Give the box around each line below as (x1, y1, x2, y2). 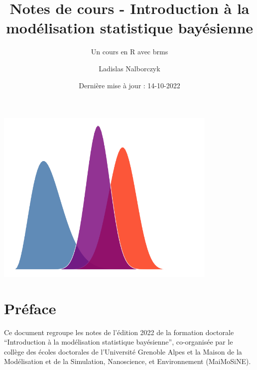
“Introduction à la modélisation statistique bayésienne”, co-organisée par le (4, 337, 233, 347)
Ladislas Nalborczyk (99, 63, 160, 73)
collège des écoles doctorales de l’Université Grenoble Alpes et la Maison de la (4, 346, 242, 357)
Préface (4, 298, 56, 318)
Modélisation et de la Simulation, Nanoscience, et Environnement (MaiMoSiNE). (4, 356, 251, 367)
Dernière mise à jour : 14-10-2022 (79, 80, 180, 90)
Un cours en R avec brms (91, 46, 168, 57)
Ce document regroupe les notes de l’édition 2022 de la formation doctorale (4, 327, 234, 337)
